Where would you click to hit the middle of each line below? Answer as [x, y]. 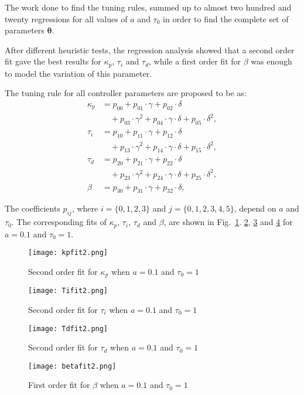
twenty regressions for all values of [66, 18]
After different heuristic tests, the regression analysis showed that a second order [150, 50]
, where [85, 208]
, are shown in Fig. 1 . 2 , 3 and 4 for [228, 222]
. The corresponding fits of [59, 222]
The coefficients [33, 208]
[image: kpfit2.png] [68, 253]
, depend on [255, 208]
